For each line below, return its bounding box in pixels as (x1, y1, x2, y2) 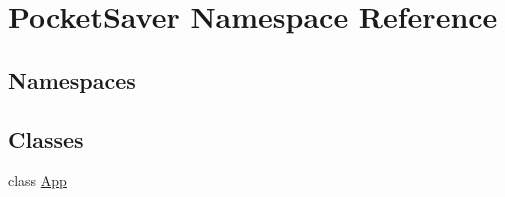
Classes (8, 123, 84, 154)
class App (8, 170, 67, 191)
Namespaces (8, 64, 136, 95)
